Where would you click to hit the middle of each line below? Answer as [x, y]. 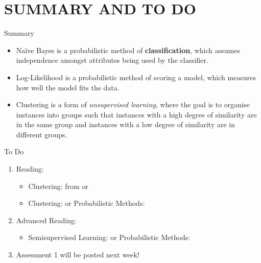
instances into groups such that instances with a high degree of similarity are [136, 114]
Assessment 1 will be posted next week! [78, 255]
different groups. [42, 134]
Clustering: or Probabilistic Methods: [87, 203]
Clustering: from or [58, 186]
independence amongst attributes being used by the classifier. [112, 60]
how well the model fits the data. [68, 87]
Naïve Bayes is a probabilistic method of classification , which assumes [128, 50]
